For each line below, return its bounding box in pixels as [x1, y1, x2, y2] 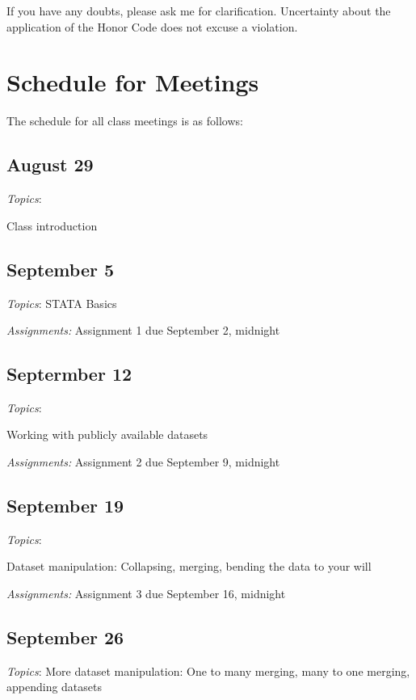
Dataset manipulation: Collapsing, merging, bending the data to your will [6, 558, 372, 575]
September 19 [6, 493, 124, 518]
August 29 [6, 152, 94, 177]
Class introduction [6, 217, 98, 234]
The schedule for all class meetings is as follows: [6, 112, 243, 129]
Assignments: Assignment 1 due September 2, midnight [6, 322, 280, 339]
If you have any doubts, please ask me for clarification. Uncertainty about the [6, 2, 391, 19]
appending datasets [6, 678, 103, 695]
